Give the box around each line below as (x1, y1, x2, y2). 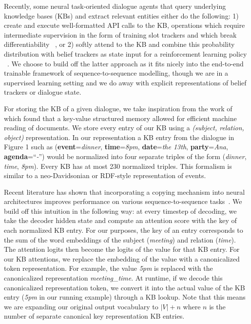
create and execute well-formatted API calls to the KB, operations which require (4, 20, 245, 30)
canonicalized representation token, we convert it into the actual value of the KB (4, 282, 245, 292)
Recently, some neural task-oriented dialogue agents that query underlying (4, 1, 226, 11)
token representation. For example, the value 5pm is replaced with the (4, 263, 213, 273)
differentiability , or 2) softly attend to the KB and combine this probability (4, 39, 235, 49)
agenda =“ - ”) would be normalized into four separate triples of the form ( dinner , (4, 151, 247, 161)
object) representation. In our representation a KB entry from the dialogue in (4, 132, 234, 142)
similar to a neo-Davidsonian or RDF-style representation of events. (4, 170, 206, 181)
